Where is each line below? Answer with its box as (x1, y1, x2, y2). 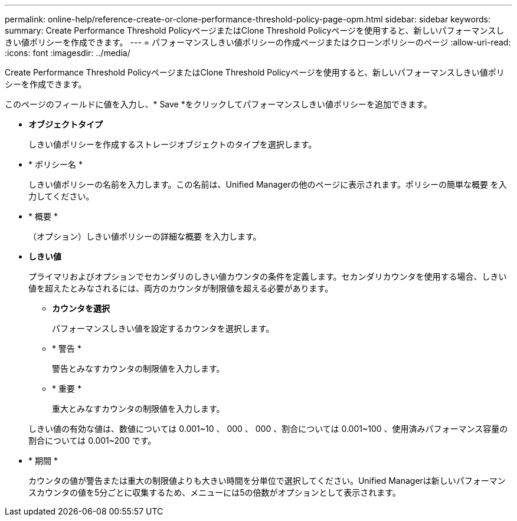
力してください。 (28, 191, 94, 201)
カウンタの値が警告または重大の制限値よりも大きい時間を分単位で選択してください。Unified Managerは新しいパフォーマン (28, 476, 506, 486)
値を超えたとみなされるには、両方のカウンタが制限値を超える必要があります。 (28, 283, 333, 293)
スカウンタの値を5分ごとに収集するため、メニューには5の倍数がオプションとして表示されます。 (28, 487, 401, 497)
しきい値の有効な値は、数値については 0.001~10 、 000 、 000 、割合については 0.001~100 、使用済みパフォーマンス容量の (28, 424, 508, 434)
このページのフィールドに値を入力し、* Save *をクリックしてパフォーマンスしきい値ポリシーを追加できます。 (5, 99, 432, 109)
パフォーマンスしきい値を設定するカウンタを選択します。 (52, 323, 274, 333)
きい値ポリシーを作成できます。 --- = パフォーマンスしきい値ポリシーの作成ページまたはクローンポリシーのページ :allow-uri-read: (5, 37, 511, 47)
